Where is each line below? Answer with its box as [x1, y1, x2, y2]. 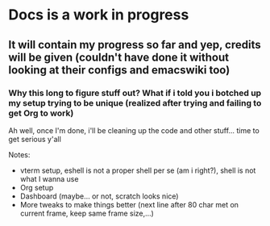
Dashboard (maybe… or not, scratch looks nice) [19, 191, 179, 201]
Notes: [8, 149, 31, 159]
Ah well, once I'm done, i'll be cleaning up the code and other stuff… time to [8, 125, 260, 135]
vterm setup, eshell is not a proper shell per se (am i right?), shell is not [19, 165, 256, 175]
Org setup [19, 182, 54, 192]
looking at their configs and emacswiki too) [8, 63, 231, 77]
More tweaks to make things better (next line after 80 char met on [19, 199, 239, 209]
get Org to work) [8, 107, 74, 119]
